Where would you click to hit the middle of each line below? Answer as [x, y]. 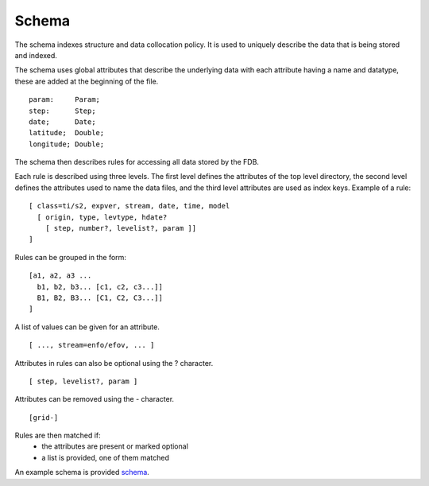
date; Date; [62, 122]
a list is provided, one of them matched [106, 457]
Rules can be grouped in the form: [71, 257]
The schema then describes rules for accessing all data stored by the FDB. [137, 162]
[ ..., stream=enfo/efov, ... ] [92, 345]
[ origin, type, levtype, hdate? [102, 217]
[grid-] [44, 417]
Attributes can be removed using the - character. [95, 399]
